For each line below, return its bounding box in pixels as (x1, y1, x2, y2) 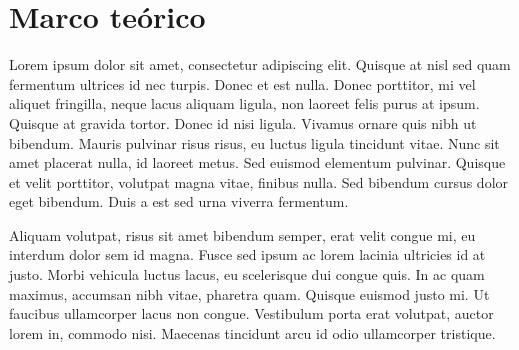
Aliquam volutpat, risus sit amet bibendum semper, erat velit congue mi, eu (9, 224, 476, 245)
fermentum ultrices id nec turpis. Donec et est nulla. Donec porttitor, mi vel (9, 73, 476, 94)
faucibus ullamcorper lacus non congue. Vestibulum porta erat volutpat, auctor (9, 303, 494, 324)
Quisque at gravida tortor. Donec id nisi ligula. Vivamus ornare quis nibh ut (9, 112, 477, 133)
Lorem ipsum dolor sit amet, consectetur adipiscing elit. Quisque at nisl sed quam (9, 54, 511, 75)
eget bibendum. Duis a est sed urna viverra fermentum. (9, 191, 349, 212)
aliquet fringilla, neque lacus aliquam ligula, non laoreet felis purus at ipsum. (9, 93, 480, 114)
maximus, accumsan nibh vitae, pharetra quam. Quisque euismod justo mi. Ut (9, 283, 490, 304)
